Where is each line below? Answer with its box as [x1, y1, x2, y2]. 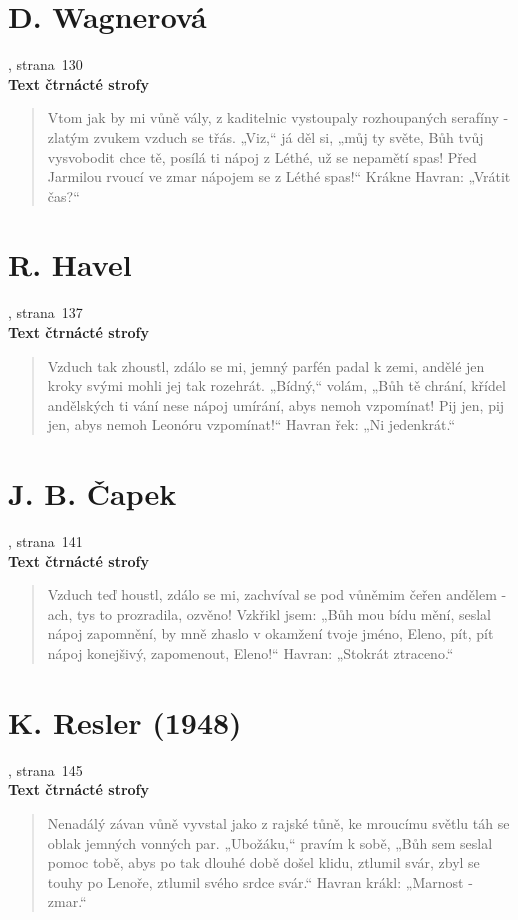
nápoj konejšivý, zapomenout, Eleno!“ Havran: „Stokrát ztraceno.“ [47, 643, 454, 664]
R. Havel [8, 244, 132, 285]
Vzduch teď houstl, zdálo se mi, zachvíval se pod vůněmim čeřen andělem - [47, 584, 507, 605]
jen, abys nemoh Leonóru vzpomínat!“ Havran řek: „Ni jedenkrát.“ [47, 414, 456, 435]
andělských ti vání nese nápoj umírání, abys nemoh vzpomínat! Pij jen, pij [47, 394, 505, 415]
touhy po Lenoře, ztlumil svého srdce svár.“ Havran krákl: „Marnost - [47, 871, 473, 892]
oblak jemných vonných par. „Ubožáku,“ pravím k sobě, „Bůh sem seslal [47, 832, 493, 853]
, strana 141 [8, 531, 83, 552]
